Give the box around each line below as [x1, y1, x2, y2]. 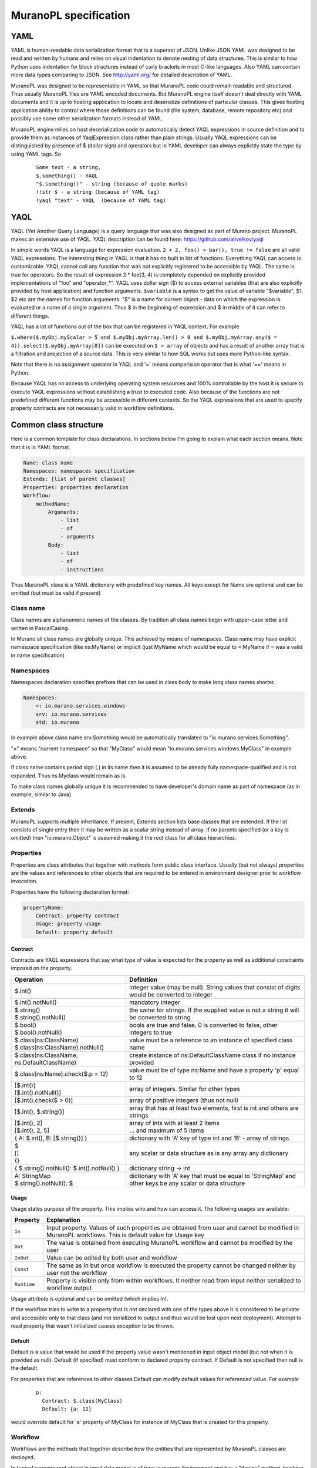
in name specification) [11, 652, 65, 659]
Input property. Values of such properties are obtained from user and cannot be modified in [46, 1224, 299, 1232]
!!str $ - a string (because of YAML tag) [36, 188, 160, 196]
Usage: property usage [35, 921, 101, 927]
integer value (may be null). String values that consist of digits [129, 983, 301, 991]
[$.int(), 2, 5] [14, 1126, 49, 1134]
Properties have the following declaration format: [11, 888, 129, 895]
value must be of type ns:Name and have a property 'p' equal [129, 1066, 299, 1074]
